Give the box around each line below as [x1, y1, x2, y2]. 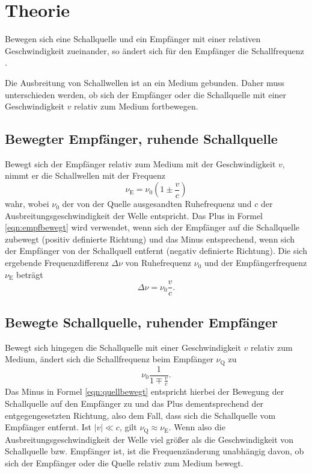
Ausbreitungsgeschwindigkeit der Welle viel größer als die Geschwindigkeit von [5, 433, 294, 445]
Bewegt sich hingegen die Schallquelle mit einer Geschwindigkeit [5, 341, 241, 353]
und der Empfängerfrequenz [204, 256, 307, 269]
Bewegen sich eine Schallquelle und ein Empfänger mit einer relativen [5, 32, 261, 45]
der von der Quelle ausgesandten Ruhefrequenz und [62, 197, 252, 210]
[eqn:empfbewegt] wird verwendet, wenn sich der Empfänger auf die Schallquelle [5, 221, 300, 233]
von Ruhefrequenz [125, 256, 192, 269]
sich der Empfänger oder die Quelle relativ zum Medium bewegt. [5, 456, 243, 469]
